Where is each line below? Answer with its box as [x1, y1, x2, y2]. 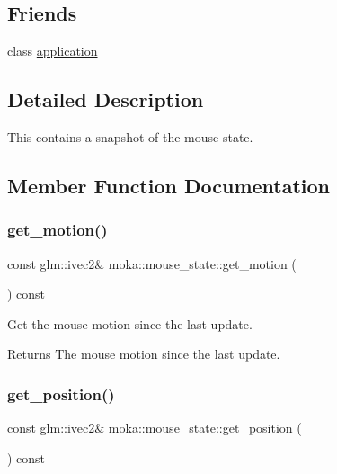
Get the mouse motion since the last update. [7, 314, 253, 333]
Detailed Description [7, 85, 204, 113]
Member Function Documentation [7, 171, 331, 199]
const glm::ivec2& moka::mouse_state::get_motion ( [7, 254, 297, 273]
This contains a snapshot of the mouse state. [7, 128, 253, 146]
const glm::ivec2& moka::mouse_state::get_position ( [7, 418, 302, 437]
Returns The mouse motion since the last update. [7, 344, 280, 363]
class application [7, 41, 98, 60]
